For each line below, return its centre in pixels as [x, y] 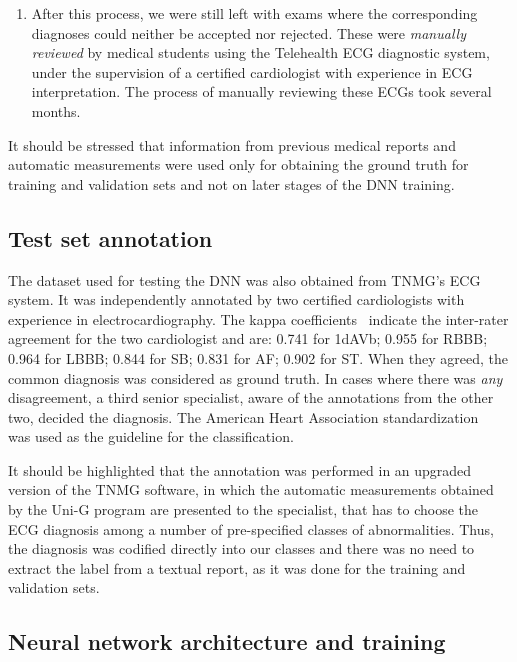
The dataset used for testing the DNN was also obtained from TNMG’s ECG [244, 279]
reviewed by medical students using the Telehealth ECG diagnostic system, [260, 52]
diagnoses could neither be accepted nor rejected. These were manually [248, 32]
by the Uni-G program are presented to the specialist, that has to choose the [243, 509]
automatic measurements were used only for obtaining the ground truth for [238, 164]
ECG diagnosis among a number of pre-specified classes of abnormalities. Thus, [251, 528]
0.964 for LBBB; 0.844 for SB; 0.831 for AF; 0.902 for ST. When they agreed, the [258, 357]
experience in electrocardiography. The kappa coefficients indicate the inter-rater [258, 318]
